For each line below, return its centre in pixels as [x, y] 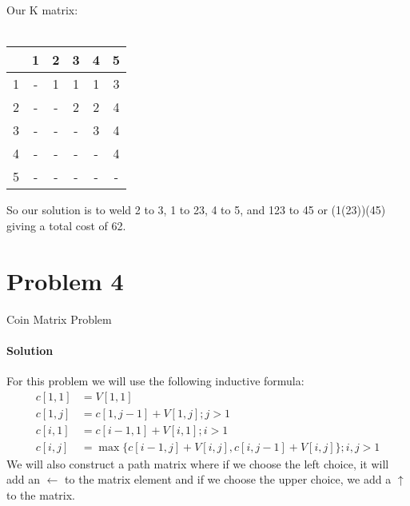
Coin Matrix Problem [59, 319]
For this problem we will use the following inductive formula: [155, 380]
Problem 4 [65, 280]
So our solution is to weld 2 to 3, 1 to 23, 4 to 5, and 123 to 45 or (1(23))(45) [196, 210]
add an [24, 479]
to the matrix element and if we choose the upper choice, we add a [228, 479]
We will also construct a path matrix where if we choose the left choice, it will [198, 463]
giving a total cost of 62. [66, 225]
